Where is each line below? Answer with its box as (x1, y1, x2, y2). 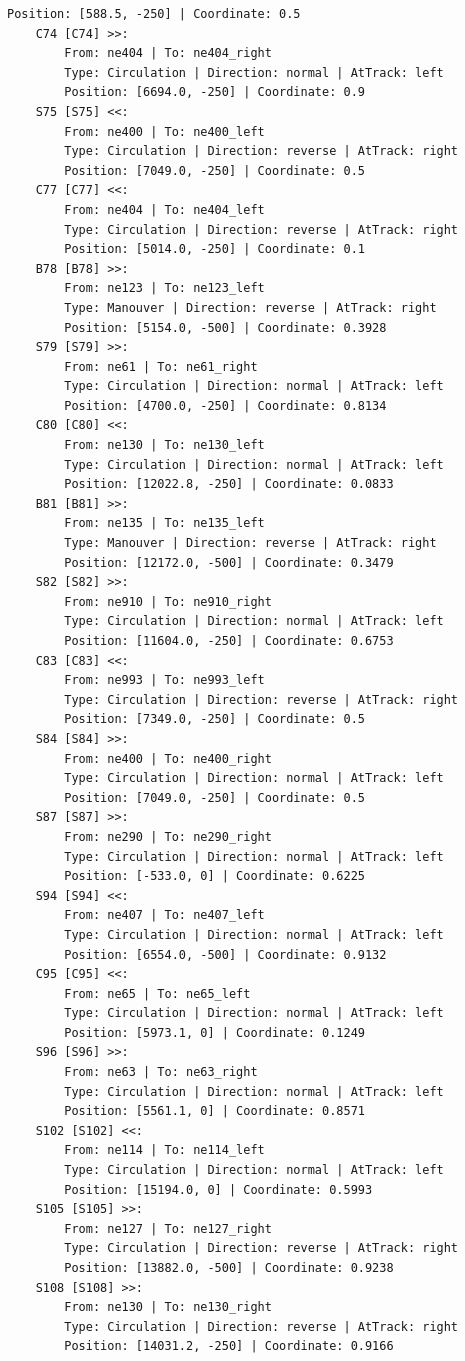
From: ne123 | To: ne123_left (64, 281, 265, 296)
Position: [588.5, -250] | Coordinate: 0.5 (7, 7, 301, 21)
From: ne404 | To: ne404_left (64, 202, 265, 217)
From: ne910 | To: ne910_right (64, 594, 272, 609)
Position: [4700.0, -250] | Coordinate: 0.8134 (64, 398, 387, 413)
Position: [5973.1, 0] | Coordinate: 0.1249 (64, 1025, 365, 1040)
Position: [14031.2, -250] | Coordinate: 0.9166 (64, 1339, 394, 1354)
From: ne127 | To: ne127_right (64, 1221, 272, 1236)
